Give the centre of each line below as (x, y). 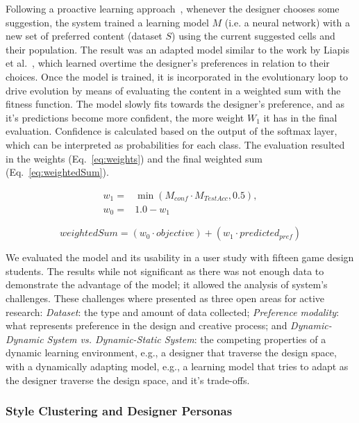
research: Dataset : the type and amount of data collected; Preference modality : (173, 312)
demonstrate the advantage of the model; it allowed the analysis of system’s (167, 284)
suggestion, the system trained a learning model (107, 22)
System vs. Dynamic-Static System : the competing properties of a (186, 339)
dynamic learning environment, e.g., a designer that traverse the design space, (171, 352)
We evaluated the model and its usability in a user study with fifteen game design (180, 257)
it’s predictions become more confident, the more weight (125, 117)
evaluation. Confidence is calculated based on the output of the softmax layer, (172, 131)
